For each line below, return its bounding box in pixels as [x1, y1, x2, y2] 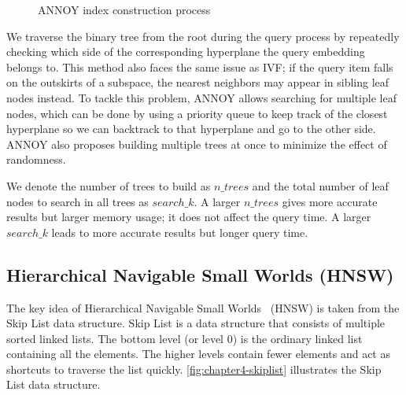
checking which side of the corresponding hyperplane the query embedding [6, 43, 365, 60]
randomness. [6, 151, 66, 168]
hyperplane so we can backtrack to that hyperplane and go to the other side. [6, 120, 376, 137]
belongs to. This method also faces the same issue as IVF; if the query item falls [6, 58, 393, 75]
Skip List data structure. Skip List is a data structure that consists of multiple [6, 315, 386, 331]
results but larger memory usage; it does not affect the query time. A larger [6, 209, 371, 225]
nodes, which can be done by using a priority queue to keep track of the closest [6, 105, 388, 121]
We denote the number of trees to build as [6, 177, 211, 194]
